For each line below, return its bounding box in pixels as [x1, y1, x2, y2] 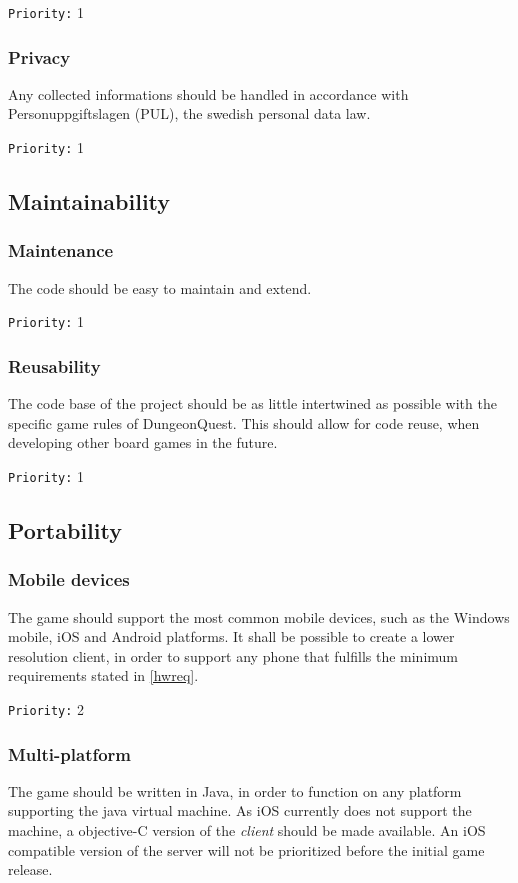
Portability [8, 515, 122, 546]
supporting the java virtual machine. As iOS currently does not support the [8, 800, 472, 821]
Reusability [8, 353, 101, 378]
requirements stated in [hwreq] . [8, 665, 199, 686]
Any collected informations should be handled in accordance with [8, 83, 409, 104]
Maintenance [8, 238, 114, 263]
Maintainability [8, 186, 171, 217]
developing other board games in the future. [8, 432, 278, 453]
